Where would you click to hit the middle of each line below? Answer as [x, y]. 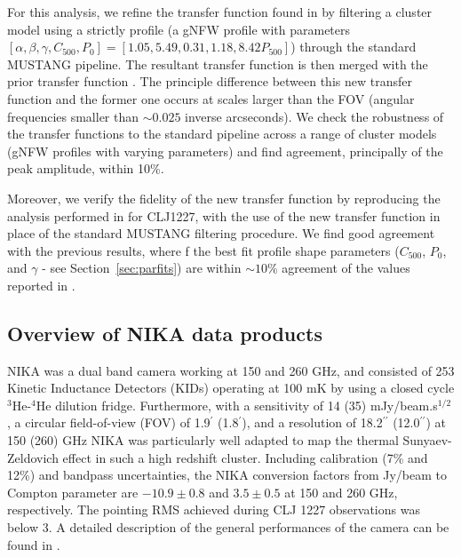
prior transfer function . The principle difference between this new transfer [210, 81]
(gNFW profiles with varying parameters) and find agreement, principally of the [225, 151]
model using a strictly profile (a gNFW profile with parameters [179, 29]
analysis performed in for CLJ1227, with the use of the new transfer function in [224, 215]
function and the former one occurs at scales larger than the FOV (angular [211, 98]
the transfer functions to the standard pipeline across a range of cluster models [222, 134]
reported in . [41, 285]
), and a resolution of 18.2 [312, 422]
